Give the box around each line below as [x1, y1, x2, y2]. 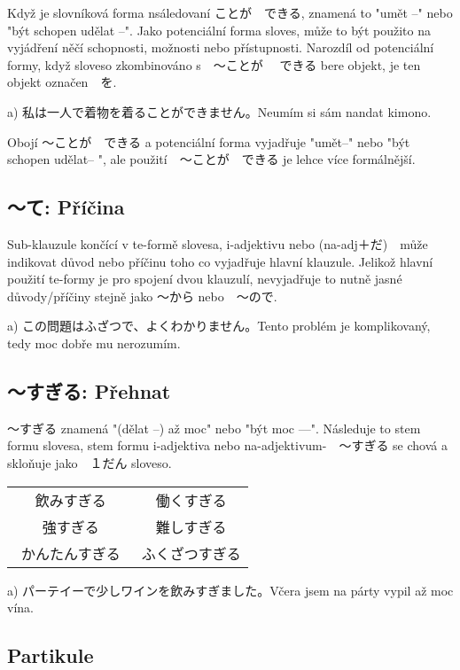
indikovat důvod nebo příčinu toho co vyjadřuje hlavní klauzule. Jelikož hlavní [7, 252, 433, 270]
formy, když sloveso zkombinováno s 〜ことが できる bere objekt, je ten [7, 55, 421, 74]
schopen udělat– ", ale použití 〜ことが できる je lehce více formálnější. [7, 150, 416, 168]
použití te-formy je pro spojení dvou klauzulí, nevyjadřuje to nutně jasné [7, 269, 402, 288]
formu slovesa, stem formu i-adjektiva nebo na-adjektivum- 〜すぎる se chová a [7, 436, 448, 455]
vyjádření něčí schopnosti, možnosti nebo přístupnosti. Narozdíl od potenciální [7, 38, 434, 57]
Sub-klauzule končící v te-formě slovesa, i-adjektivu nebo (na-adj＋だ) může [7, 234, 428, 253]
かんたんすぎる [21, 542, 121, 564]
